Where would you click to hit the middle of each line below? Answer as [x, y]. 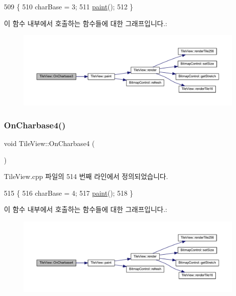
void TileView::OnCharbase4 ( [49, 143]
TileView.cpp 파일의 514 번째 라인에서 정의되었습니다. [86, 176]
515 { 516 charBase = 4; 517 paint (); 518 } [69, 192]
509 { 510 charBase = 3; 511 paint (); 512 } [69, 6]
